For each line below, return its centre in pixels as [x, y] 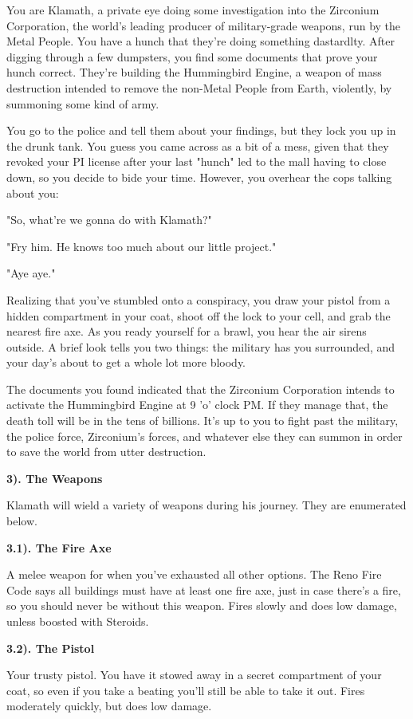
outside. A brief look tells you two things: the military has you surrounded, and [201, 346]
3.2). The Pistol [51, 648]
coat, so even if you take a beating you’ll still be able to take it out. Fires [186, 690]
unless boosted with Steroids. [78, 621]
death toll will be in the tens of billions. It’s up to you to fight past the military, [203, 420]
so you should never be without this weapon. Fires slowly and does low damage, [202, 605]
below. [22, 521]
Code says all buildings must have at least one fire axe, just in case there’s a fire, [204, 589]
